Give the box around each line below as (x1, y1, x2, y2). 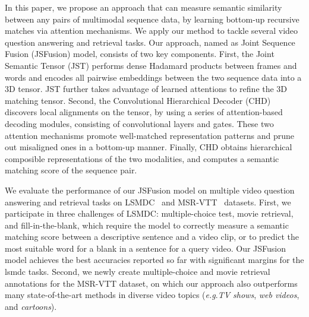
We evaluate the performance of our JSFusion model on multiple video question (5, 183, 295, 196)
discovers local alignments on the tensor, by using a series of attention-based (5, 106, 283, 118)
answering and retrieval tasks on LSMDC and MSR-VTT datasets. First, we (5, 195, 291, 208)
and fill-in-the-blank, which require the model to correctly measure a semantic (5, 218, 289, 231)
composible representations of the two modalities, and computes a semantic (5, 152, 279, 164)
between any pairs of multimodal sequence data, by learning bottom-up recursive (5, 12, 299, 25)
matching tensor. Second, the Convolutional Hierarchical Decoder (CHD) (5, 94, 271, 106)
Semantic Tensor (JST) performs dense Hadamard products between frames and (5, 59, 297, 71)
